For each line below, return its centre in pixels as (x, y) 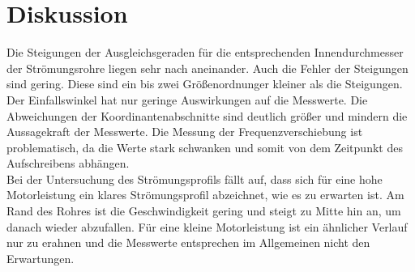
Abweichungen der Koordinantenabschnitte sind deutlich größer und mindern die (207, 115)
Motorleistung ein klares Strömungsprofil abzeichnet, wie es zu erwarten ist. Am (205, 195)
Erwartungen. (41, 258)
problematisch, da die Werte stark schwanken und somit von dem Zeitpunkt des (205, 147)
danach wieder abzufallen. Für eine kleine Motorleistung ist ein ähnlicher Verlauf (207, 226)
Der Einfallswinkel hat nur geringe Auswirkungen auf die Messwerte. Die (187, 99)
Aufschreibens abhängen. (68, 163)
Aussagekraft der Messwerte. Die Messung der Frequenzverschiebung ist (185, 132)
